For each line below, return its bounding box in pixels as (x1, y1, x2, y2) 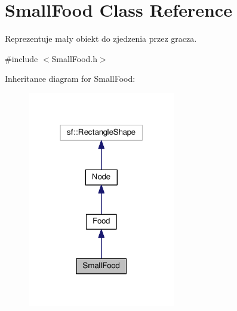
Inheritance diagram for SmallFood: (5, 72, 136, 85)
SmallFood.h (51, 52, 98, 64)
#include (5, 52, 38, 64)
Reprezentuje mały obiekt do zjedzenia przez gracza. (5, 32, 197, 45)
